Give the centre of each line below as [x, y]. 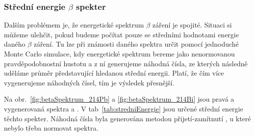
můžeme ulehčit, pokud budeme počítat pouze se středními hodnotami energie [121, 34]
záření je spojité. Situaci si [192, 25]
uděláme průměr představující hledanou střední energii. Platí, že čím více [114, 73]
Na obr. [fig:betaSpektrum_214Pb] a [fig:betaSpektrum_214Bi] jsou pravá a [119, 99]
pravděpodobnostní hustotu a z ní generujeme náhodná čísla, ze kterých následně [126, 63]
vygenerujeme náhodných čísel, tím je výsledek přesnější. [89, 82]
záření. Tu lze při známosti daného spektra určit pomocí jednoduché [136, 44]
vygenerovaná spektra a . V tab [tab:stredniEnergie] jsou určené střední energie [124, 108]
